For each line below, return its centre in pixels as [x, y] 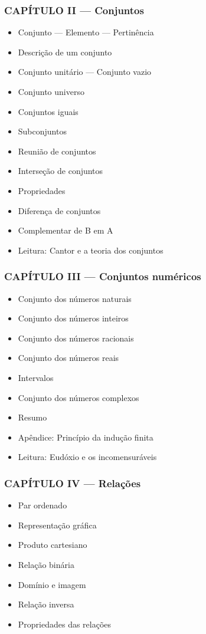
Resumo [32, 417]
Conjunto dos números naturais [75, 298]
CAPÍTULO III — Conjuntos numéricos [103, 276]
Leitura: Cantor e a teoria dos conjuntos [91, 250]
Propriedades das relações [65, 624]
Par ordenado [42, 505]
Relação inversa [46, 604]
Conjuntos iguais [48, 111]
